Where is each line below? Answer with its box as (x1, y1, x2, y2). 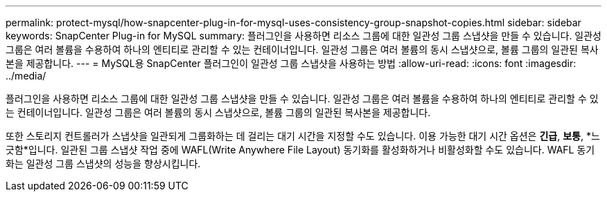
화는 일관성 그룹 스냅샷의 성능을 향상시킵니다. (6, 158, 201, 169)
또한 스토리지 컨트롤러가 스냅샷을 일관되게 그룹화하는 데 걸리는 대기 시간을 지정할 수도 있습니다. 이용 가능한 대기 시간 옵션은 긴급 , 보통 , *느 (6, 130, 600, 142)
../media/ (6, 70, 46, 82)
